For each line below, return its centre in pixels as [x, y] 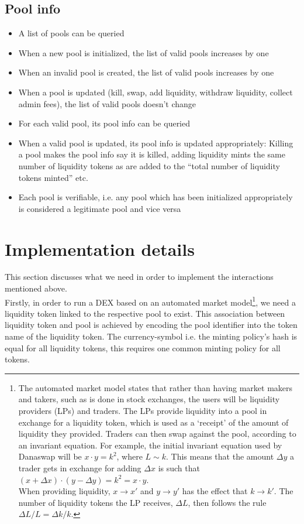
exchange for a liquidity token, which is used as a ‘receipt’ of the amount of [153, 422]
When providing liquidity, [64, 491]
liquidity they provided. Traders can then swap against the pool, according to [157, 434]
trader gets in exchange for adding [80, 468]
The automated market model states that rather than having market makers [156, 387]
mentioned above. [36, 288]
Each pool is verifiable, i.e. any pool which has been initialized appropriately [156, 197]
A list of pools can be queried [71, 33]
